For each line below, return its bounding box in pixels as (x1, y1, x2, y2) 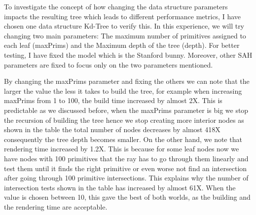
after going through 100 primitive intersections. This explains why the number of (4, 173, 249, 183)
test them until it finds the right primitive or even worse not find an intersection (4, 163, 247, 173)
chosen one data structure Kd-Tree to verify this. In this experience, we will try (4, 21, 245, 31)
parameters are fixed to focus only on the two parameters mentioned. (4, 59, 213, 70)
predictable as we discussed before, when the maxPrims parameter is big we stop (4, 105, 249, 115)
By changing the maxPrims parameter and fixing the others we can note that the (4, 76, 250, 86)
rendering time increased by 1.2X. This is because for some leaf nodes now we (4, 143, 239, 154)
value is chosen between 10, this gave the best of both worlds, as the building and (4, 192, 251, 202)
